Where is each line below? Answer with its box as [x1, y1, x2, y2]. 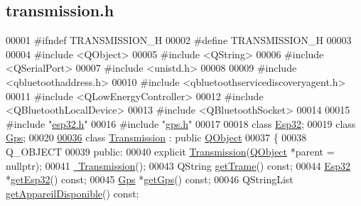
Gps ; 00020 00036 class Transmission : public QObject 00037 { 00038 [6, 130, 307, 145]
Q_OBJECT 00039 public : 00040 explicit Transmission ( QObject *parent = [6, 143, 335, 158]
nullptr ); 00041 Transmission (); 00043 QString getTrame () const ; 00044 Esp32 [6, 158, 350, 173]
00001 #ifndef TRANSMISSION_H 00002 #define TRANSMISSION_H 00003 [6, 33, 352, 48]
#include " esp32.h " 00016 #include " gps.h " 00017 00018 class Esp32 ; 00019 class [6, 116, 356, 131]
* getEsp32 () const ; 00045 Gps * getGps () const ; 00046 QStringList [6, 172, 293, 187]
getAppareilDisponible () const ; [6, 185, 139, 200]
